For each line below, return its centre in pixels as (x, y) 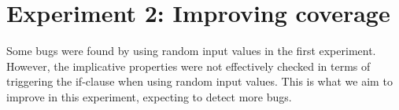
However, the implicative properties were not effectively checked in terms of (188, 66)
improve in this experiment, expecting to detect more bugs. (149, 96)
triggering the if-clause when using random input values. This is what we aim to (199, 81)
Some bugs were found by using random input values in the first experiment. (191, 51)
